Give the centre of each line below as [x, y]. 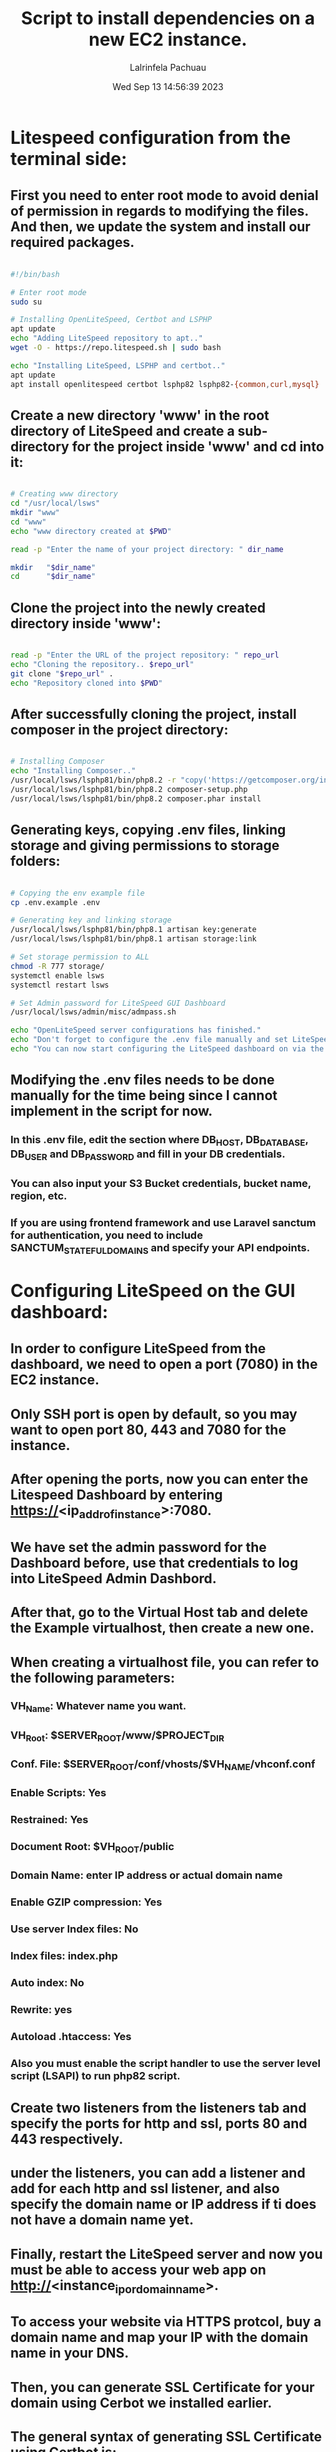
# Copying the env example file [77, 893]
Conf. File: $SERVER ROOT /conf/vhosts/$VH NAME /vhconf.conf [163, 1765]
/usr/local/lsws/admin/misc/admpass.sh [93, 1012]
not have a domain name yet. [102, 2220]
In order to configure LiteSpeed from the [138, 1348]
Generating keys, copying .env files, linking [148, 830]
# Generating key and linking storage [91, 920]
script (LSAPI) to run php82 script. [95, 2075]
